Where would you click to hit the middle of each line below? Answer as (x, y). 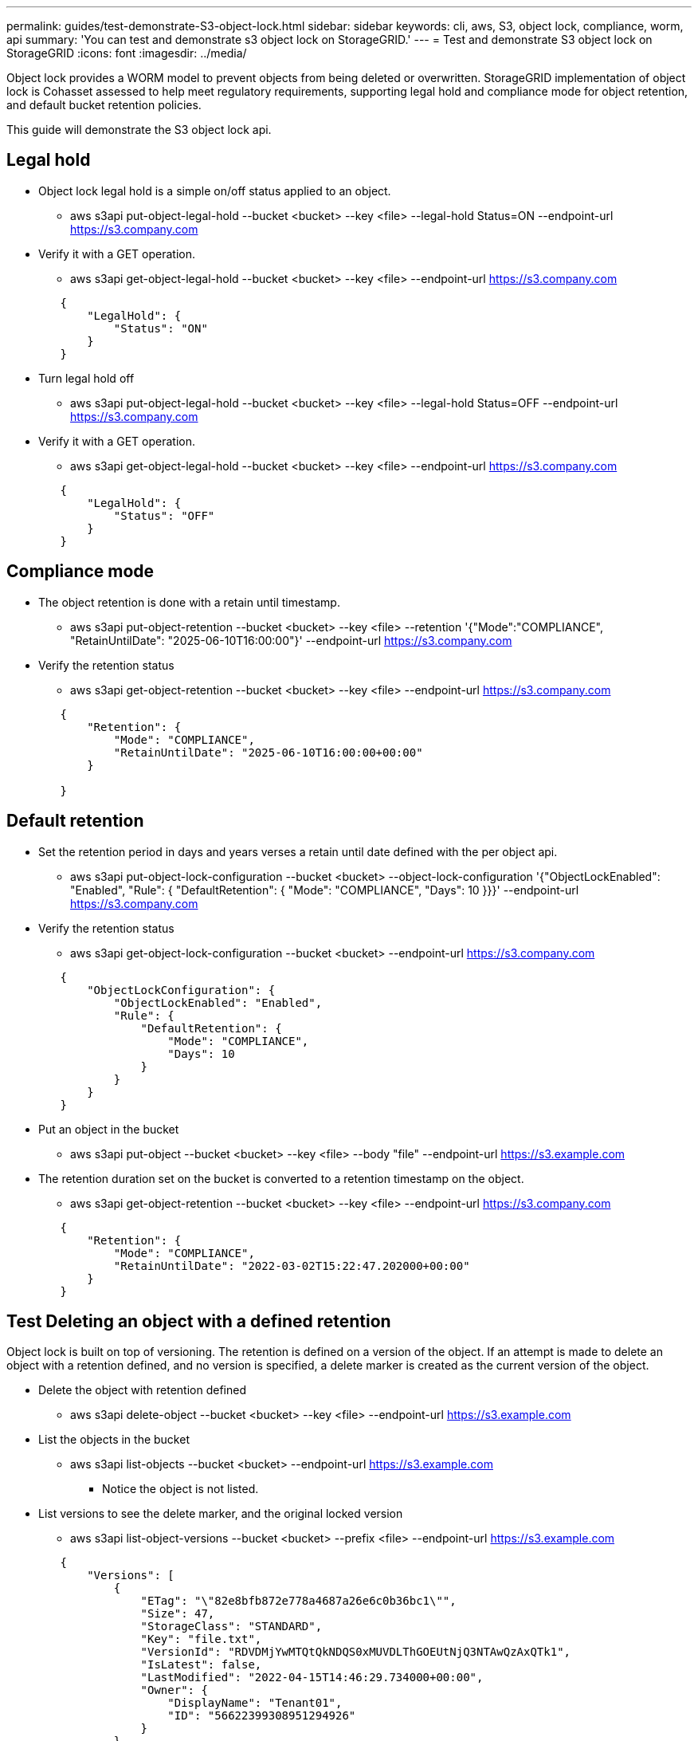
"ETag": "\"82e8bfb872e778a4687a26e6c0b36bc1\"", (298, 1601)
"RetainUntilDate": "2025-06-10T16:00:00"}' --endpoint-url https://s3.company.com (291, 640)
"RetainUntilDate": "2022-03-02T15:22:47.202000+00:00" (292, 1265)
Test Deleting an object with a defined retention (199, 1321)
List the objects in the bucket (114, 1440)
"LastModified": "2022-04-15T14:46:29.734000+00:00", (312, 1678)
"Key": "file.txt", (201, 1639)
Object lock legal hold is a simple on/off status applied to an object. (215, 191)
